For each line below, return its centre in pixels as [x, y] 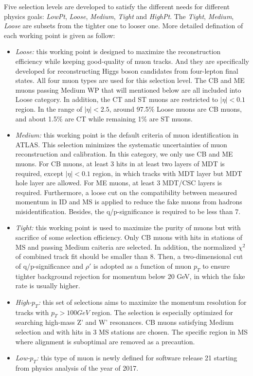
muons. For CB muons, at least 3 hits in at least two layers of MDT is [120, 163]
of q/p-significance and [49, 266]
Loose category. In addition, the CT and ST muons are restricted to [117, 99]
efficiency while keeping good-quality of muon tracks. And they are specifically [132, 61]
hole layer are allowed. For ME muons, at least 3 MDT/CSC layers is [118, 183]
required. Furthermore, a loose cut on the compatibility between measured [126, 192]
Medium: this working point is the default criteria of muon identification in [127, 135]
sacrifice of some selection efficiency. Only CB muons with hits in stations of [129, 237]
